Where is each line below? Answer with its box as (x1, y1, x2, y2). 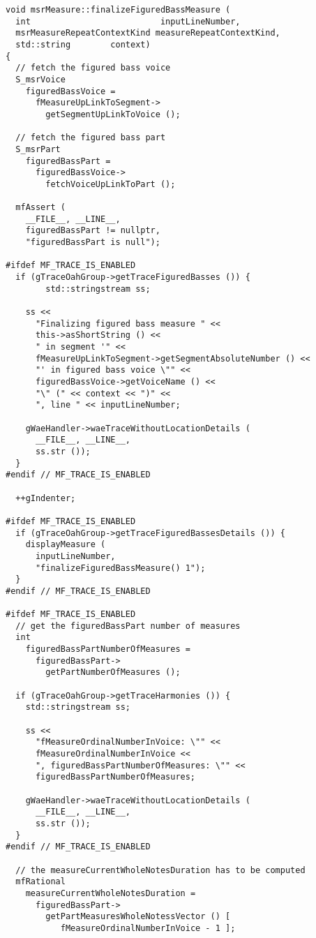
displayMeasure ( (25, 539, 106, 550)
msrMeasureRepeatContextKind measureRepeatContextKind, (15, 28, 280, 38)
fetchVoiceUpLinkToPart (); (45, 179, 176, 189)
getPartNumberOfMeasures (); (45, 667, 181, 678)
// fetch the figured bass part (15, 133, 166, 143)
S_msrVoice (15, 74, 66, 84)
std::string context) (15, 39, 151, 50)
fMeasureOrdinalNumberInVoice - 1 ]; (60, 923, 236, 933)
